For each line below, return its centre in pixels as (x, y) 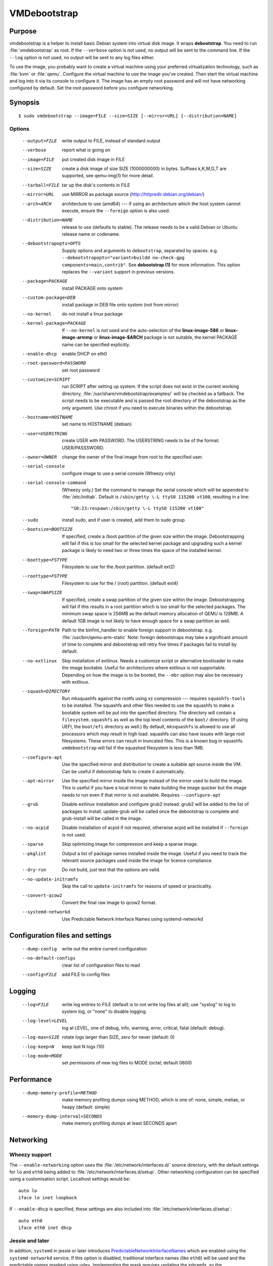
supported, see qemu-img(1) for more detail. (108, 176)
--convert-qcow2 (42, 896)
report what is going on (86, 150)
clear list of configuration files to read (101, 965)
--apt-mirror (38, 781)
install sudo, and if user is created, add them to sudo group (123, 520)
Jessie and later (29, 1241)
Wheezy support (30, 1155)
